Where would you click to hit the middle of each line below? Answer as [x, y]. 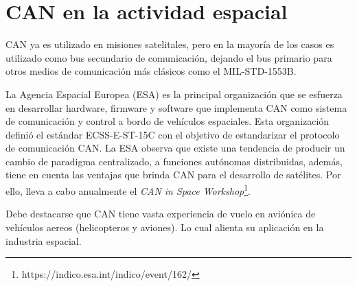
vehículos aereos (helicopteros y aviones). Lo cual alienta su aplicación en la [165, 227]
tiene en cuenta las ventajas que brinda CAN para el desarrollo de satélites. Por [173, 175]
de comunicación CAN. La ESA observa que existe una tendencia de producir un [175, 148]
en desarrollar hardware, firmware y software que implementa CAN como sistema [176, 107]
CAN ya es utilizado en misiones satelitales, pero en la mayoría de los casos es [170, 44]
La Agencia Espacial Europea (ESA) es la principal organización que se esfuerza [174, 94]
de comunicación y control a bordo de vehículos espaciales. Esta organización [168, 121]
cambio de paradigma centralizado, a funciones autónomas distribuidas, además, [174, 161]
